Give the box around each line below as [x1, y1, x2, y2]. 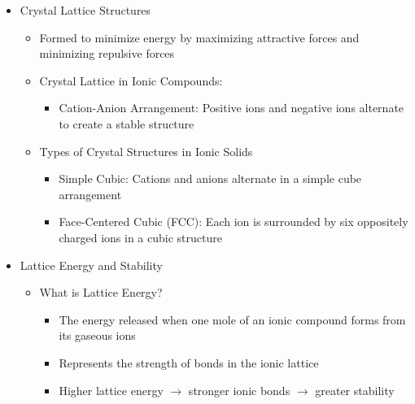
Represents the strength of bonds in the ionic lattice [59, 354, 319, 371]
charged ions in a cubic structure [59, 228, 222, 245]
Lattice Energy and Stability [20, 256, 163, 273]
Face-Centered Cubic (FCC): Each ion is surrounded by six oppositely [59, 213, 408, 230]
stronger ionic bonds [188, 381, 290, 398]
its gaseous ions [59, 327, 136, 344]
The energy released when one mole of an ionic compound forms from [59, 311, 406, 328]
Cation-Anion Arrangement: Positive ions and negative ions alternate [59, 99, 404, 116]
